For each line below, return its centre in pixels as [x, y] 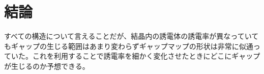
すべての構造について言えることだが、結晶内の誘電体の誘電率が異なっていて [131, 36]
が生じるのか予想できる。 [47, 66]
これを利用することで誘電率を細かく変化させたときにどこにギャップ [146, 56]
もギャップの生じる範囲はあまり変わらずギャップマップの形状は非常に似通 [129, 46]
